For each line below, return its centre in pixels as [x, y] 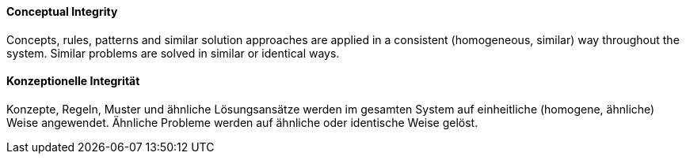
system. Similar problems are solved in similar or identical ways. [173, 53]
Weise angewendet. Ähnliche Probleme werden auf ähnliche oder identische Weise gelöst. [242, 122]
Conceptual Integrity [62, 11]
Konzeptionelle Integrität [73, 81]
